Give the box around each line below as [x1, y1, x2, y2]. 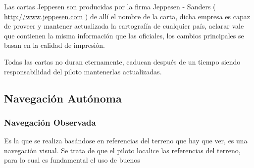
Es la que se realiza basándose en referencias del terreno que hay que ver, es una [4, 135, 248, 146]
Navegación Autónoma [4, 90, 122, 105]
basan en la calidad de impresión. [4, 40, 105, 50]
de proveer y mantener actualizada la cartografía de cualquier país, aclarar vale [4, 21, 244, 31]
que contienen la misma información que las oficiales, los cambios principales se [4, 30, 244, 40]
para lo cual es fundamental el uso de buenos [4, 155, 140, 165]
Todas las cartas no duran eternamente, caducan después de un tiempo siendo [4, 56, 241, 67]
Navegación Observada [4, 116, 96, 128]
